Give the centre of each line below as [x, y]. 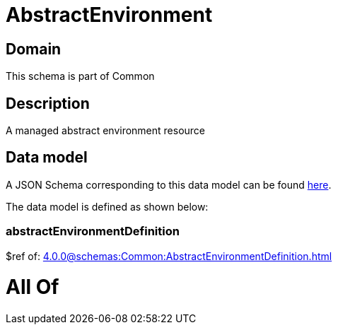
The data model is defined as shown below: [107, 206]
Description [48, 103]
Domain [34, 49]
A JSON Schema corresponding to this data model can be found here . [169, 184]
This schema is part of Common [80, 76]
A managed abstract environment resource [106, 131]
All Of [33, 287]
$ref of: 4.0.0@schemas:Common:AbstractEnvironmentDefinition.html [169, 256]
